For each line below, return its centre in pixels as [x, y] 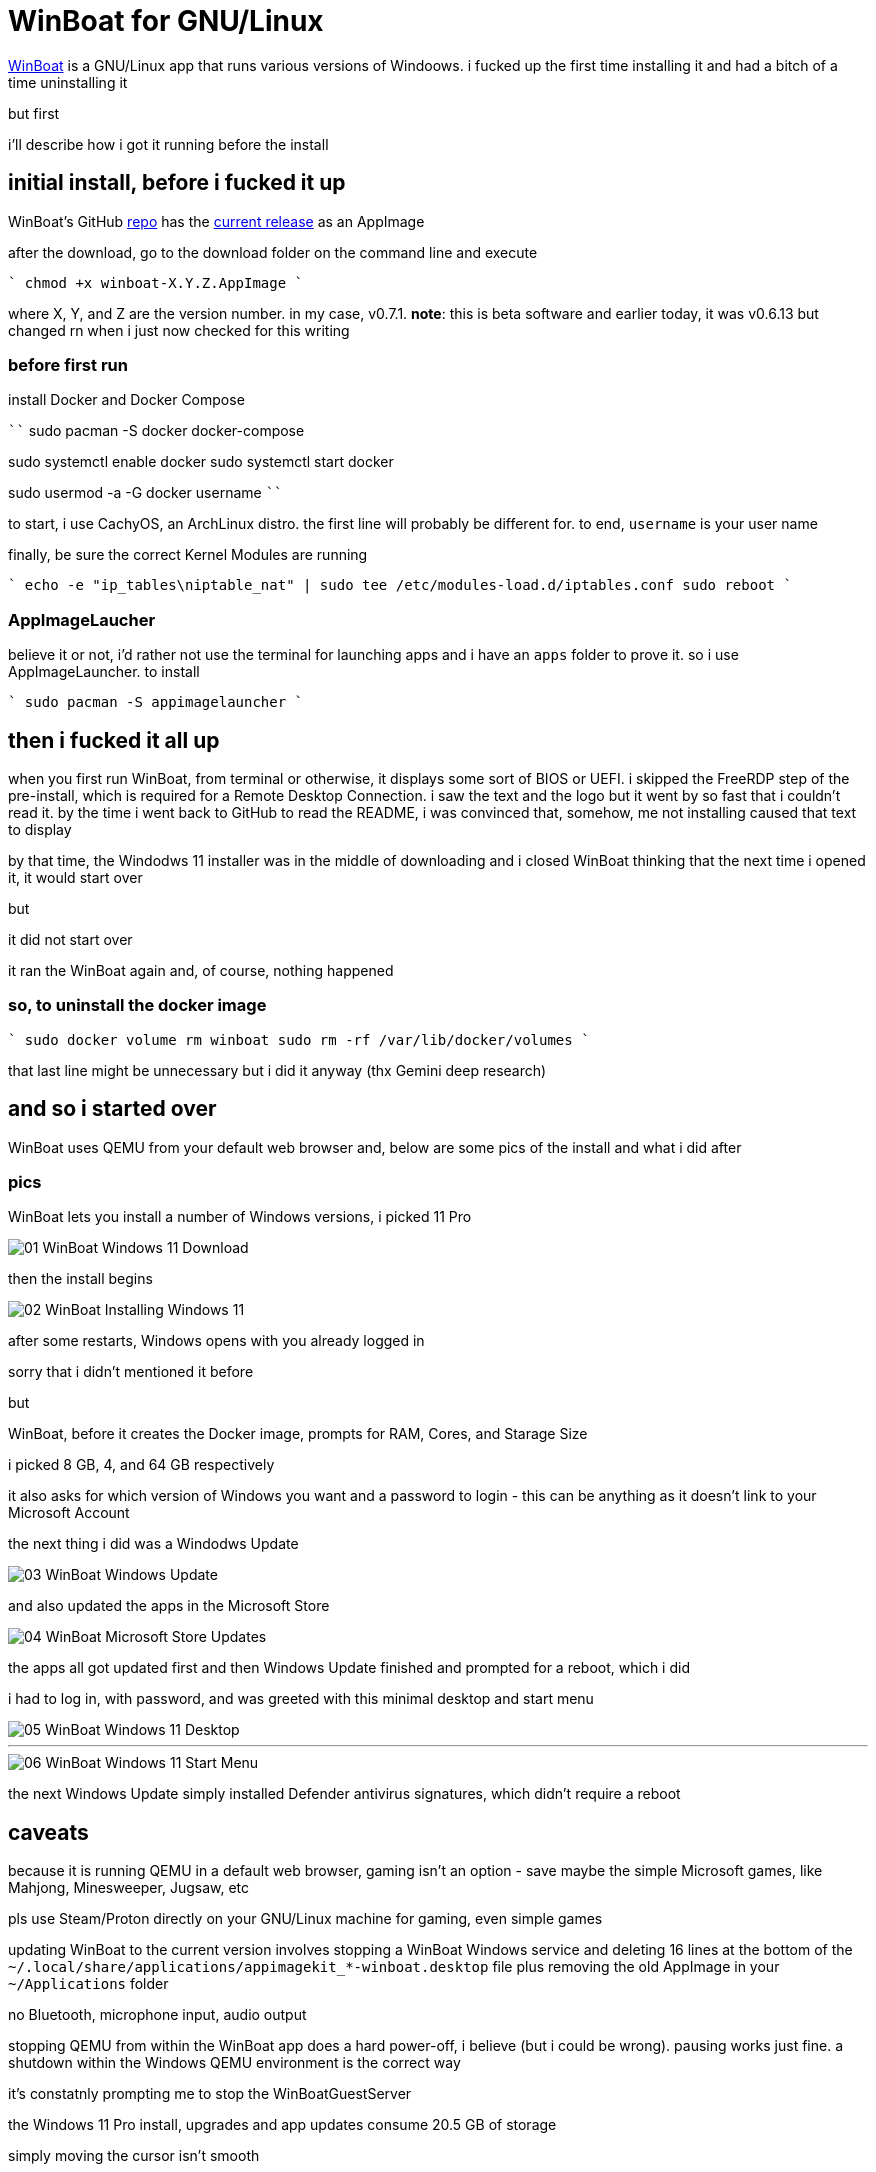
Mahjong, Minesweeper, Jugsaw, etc [128, 1888]
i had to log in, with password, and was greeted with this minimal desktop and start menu [301, 1699]
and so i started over [112, 1109]
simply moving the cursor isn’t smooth [134, 2156]
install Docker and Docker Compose [126, 400]
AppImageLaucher [82, 619]
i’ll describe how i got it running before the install [168, 144]
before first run [68, 364]
